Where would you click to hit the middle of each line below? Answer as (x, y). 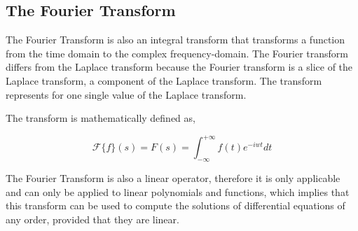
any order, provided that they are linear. (92, 219)
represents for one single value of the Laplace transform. (126, 94)
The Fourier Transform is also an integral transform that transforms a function (175, 40)
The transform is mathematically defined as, (101, 118)
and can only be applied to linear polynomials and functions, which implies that (178, 191)
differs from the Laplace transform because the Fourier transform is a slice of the (179, 67)
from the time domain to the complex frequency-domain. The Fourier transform (177, 53)
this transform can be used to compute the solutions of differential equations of (175, 205)
